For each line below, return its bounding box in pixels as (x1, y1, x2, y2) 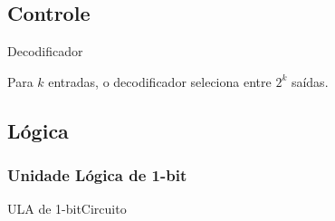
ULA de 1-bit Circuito (7, 199, 127, 218)
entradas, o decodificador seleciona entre (48, 72, 272, 91)
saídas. (291, 72, 329, 91)
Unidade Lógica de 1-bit (7, 164, 187, 187)
